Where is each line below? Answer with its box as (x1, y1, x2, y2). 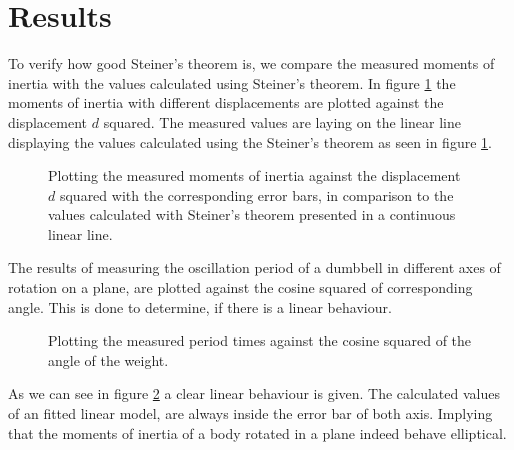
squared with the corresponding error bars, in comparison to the (59, 184, 454, 205)
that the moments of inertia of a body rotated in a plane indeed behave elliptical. (8, 422, 507, 443)
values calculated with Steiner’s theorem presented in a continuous (48, 204, 456, 225)
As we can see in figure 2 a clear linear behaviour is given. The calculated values (8, 383, 500, 404)
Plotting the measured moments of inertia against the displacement (48, 165, 461, 186)
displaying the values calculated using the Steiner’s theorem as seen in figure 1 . (8, 131, 492, 152)
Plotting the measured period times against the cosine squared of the (48, 330, 472, 351)
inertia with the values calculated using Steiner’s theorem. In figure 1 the (8, 72, 456, 93)
